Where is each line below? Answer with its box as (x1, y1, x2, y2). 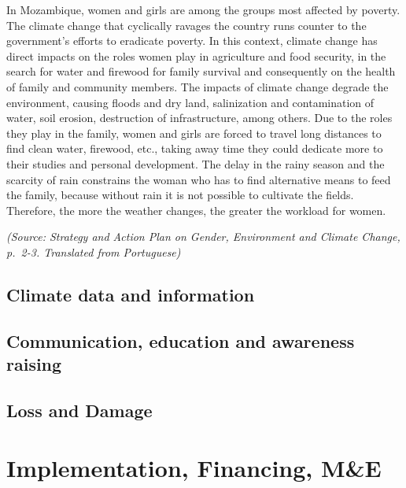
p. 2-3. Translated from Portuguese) (6, 243, 181, 260)
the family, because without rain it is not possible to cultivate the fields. (6, 187, 354, 203)
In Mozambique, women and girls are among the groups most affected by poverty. (6, 2, 400, 17)
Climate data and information (6, 282, 255, 306)
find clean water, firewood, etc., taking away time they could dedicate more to (6, 140, 383, 157)
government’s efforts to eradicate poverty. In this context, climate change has (6, 32, 378, 49)
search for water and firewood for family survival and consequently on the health (6, 63, 396, 79)
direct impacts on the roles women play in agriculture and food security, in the (6, 47, 386, 64)
